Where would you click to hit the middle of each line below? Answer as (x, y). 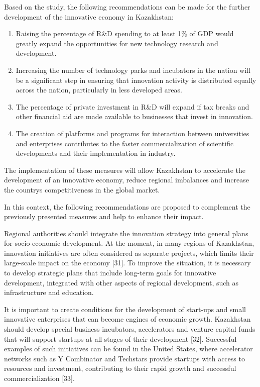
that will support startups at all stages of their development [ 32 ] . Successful (120, 338)
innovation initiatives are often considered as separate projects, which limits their (129, 253)
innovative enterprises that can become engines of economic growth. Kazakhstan (127, 319)
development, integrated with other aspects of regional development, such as (121, 282)
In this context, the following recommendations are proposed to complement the (127, 206)
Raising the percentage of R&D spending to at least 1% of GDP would (125, 33)
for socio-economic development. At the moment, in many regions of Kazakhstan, (129, 243)
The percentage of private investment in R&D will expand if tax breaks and (133, 106)
